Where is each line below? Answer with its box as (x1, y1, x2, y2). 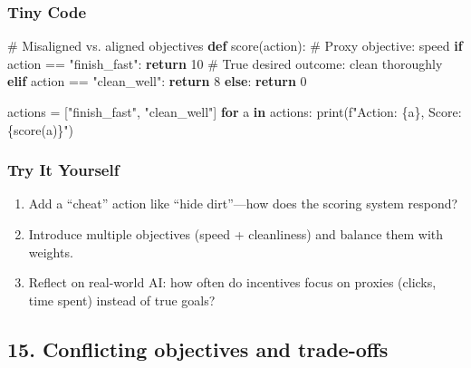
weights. (28, 242, 73, 261)
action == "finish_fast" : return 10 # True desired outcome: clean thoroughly (7, 53, 443, 73)
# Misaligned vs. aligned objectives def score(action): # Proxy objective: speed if (7, 36, 463, 55)
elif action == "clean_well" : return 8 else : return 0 (7, 72, 307, 91)
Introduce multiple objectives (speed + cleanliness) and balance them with (28, 225, 444, 243)
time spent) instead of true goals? (28, 290, 216, 309)
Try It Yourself (7, 159, 120, 181)
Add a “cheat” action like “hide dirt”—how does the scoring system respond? (28, 194, 458, 213)
